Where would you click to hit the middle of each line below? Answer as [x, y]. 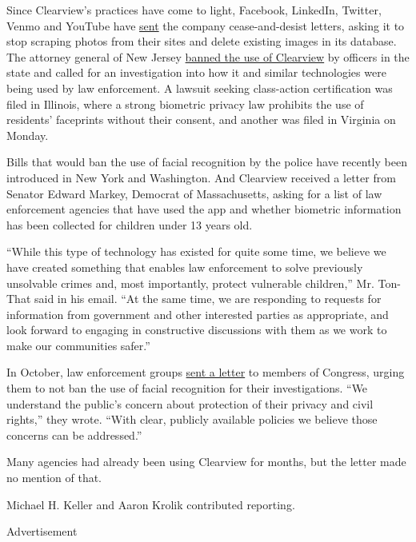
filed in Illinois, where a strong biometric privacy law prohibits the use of [185, 104]
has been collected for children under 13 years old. [130, 224]
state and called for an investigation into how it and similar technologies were [196, 72]
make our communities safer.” [78, 345]
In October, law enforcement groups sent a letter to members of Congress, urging [206, 372]
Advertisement [42, 531]
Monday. [28, 135]
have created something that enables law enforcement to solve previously [185, 267]
